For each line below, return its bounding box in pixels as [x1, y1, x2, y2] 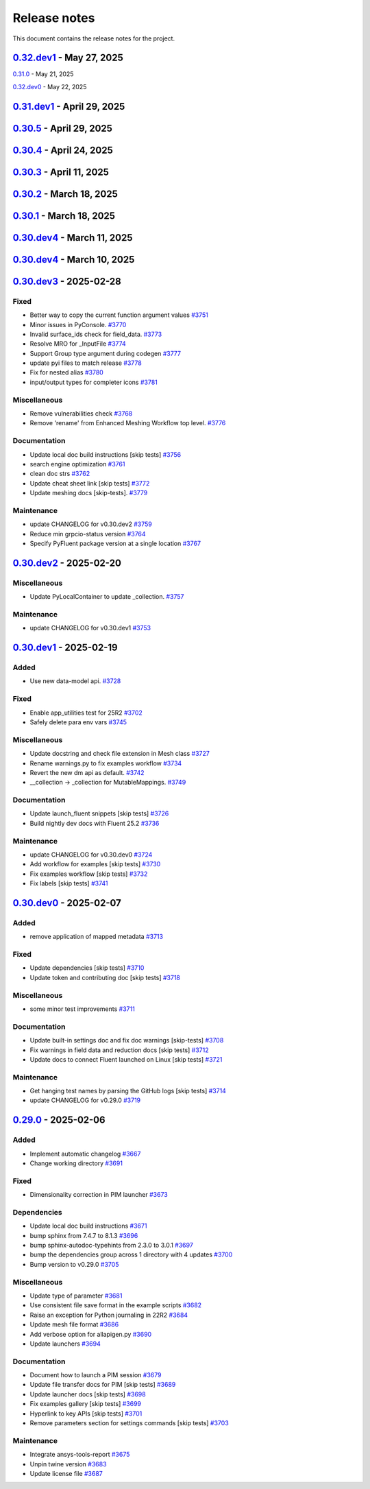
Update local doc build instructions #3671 [29, 1222, 147, 1230]
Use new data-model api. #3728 [29, 677, 121, 685]
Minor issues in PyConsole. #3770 [29, 320, 127, 329]
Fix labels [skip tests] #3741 [29, 879, 108, 888]
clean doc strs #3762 [29, 470, 90, 478]
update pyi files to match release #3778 [29, 359, 142, 367]
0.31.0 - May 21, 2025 [12, 70, 74, 78]
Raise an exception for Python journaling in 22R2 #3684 [29, 1311, 188, 1319]
